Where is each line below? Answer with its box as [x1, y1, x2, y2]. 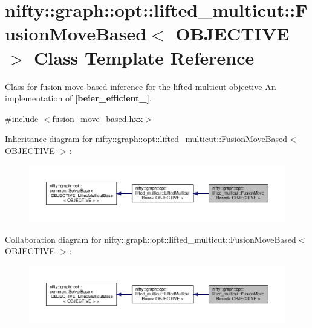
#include [5, 112, 39, 124]
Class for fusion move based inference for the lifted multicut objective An [5, 80, 276, 92]
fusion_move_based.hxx [52, 112, 143, 124]
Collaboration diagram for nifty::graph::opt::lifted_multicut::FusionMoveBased [5, 233, 296, 245]
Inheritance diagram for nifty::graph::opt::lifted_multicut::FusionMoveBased [5, 132, 288, 145]
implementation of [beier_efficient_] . [5, 92, 152, 105]
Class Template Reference [34, 45, 255, 69]
